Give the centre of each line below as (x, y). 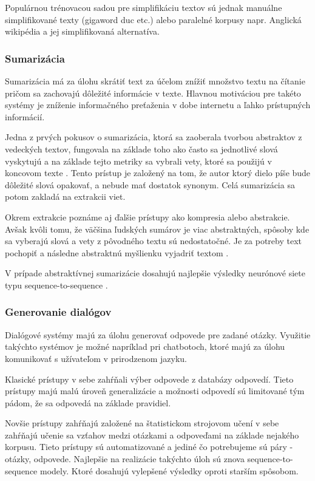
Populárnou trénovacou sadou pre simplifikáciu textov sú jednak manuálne (144, 7)
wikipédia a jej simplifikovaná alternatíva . (82, 31)
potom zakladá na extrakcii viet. (65, 196)
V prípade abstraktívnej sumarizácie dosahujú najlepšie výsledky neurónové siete (155, 273)
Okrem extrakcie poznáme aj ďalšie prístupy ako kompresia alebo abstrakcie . (147, 217)
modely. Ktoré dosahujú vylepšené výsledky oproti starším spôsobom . (169, 470)
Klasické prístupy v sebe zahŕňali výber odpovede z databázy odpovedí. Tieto (149, 379)
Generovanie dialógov (58, 312)
